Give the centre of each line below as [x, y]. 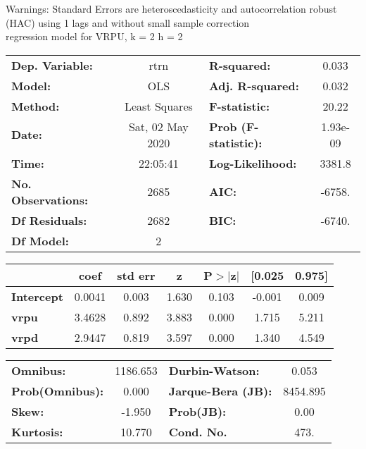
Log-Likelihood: [253, 163]
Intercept [37, 296]
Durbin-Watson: [214, 370]
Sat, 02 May [158, 126]
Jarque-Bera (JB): [220, 390]
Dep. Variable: [52, 65]
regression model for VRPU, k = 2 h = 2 [94, 36]
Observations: [50, 199]
